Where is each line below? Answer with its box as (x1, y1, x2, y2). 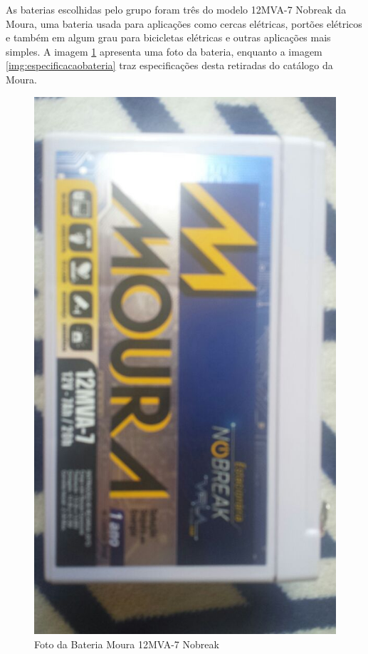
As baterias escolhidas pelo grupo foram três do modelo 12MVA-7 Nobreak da (6, 2, 347, 16)
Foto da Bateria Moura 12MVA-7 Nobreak (34, 636, 219, 651)
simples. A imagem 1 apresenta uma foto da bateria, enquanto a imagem (6, 44, 322, 58)
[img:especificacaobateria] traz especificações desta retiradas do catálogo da (6, 58, 333, 73)
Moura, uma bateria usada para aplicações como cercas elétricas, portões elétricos (6, 16, 362, 31)
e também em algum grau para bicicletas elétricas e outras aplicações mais (6, 30, 331, 45)
